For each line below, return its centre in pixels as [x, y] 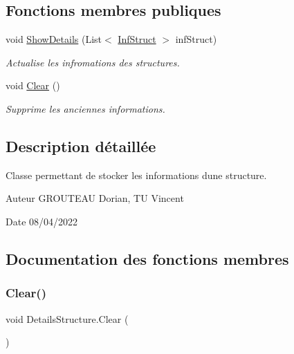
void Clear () [33, 85]
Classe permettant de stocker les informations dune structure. [136, 175]
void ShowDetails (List [54, 39]
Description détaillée [81, 146]
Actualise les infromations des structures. [93, 62]
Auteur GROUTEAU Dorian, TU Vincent [95, 198]
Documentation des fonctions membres [147, 258]
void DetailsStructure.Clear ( [67, 318]
